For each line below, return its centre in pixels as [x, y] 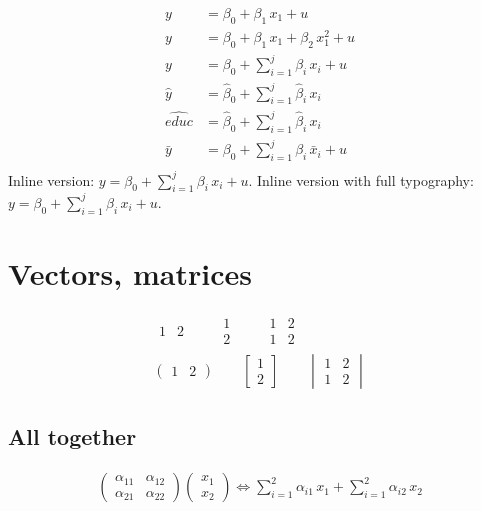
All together [72, 436]
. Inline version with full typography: [361, 179]
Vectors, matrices [130, 272]
